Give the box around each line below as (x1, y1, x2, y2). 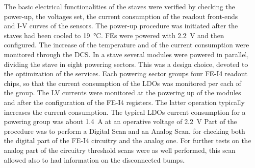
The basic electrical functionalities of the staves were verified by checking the (4, 1, 235, 11)
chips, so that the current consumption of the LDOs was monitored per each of (4, 78, 241, 88)
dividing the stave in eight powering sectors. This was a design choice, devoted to (4, 59, 248, 69)
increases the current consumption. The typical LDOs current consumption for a (4, 106, 246, 117)
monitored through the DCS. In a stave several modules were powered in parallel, (4, 49, 249, 59)
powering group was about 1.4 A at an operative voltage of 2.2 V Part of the (4, 116, 237, 126)
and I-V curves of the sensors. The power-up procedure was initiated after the (4, 21, 238, 31)
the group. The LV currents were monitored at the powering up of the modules (4, 87, 241, 98)
